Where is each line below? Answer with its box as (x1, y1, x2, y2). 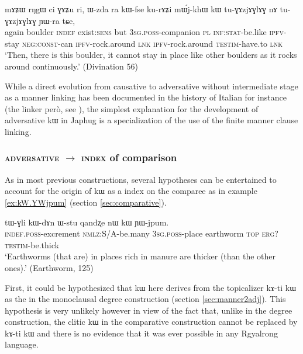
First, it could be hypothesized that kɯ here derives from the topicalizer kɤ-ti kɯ (5, 281, 297, 293)
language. (5, 338, 39, 350)
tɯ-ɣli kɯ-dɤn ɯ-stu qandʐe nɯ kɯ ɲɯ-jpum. (5, 216, 169, 228)
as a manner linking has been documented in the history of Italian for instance (5, 91, 287, 103)
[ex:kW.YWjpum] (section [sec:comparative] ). (5, 196, 167, 208)
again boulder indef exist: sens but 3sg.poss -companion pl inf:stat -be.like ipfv (5, 26, 284, 38)
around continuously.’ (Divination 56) (5, 60, 138, 72)
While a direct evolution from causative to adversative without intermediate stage (5, 79, 298, 92)
